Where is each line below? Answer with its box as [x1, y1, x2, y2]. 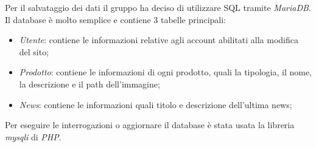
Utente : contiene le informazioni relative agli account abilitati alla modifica [19, 33, 299, 46]
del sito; [19, 45, 49, 58]
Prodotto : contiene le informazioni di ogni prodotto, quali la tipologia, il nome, [19, 66, 312, 78]
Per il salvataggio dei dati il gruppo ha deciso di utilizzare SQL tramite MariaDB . [5, 1, 311, 13]
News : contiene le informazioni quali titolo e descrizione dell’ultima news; [19, 98, 292, 111]
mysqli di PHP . [5, 130, 61, 143]
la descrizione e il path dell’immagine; [19, 77, 160, 90]
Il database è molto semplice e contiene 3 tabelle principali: [5, 13, 226, 26]
